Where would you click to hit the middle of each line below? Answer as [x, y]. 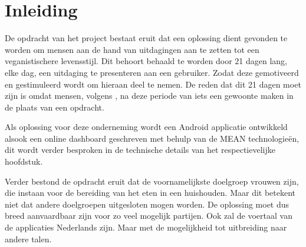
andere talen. [28, 238]
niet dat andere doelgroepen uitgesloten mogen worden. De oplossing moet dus [147, 204]
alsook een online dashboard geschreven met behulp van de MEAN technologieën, [152, 138]
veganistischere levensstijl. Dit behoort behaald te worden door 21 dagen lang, [146, 61]
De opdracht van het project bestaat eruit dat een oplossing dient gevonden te [146, 38]
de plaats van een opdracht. [55, 107]
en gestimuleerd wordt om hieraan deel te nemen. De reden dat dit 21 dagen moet [153, 84]
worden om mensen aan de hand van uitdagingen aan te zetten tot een [132, 49]
